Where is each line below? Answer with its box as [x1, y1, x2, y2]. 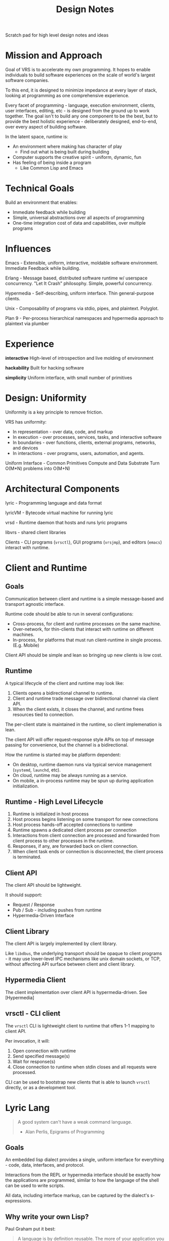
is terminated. [12, 854, 41, 860]
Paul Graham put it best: [5, 1226, 56, 1232]
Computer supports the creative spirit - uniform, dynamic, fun [12, 154, 142, 160]
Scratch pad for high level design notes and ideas [5, 32, 109, 38]
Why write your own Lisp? [5, 1212, 89, 1221]
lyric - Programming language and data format [5, 500, 102, 506]
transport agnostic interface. [5, 601, 65, 607]
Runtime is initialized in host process [12, 811, 89, 817]
